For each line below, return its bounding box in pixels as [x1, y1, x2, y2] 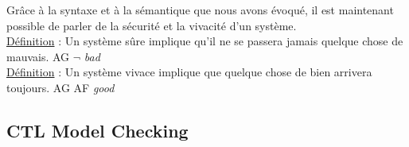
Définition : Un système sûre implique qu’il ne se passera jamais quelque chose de [6, 33, 403, 49]
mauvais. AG [6, 48, 70, 64]
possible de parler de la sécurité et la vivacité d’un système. [6, 17, 297, 33]
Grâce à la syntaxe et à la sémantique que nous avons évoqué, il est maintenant [6, 2, 394, 17]
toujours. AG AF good [6, 79, 115, 95]
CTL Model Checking [6, 118, 189, 142]
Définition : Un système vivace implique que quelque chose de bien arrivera [6, 64, 372, 80]
